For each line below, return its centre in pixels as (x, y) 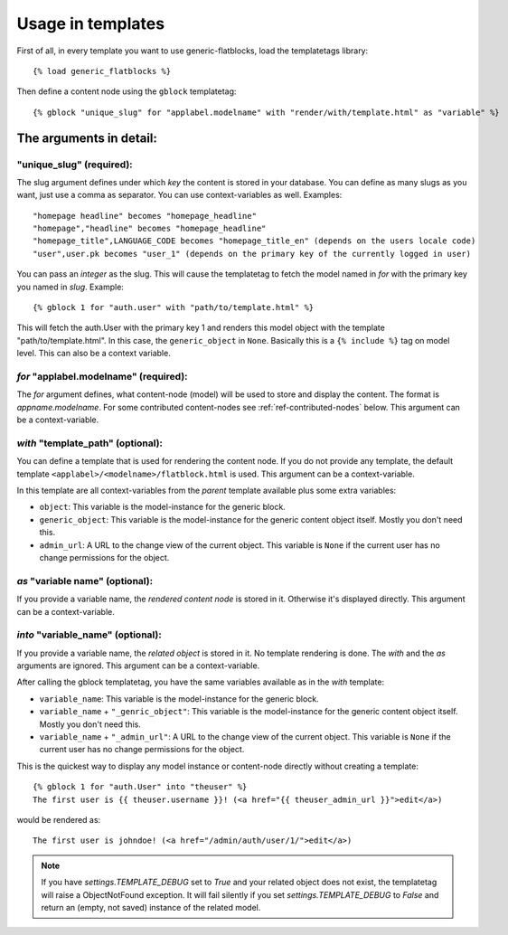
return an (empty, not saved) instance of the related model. (151, 907)
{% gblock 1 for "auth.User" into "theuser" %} (140, 787)
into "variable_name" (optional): (89, 635)
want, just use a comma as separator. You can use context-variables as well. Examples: (179, 195)
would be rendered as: (59, 819)
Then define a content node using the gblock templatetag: (127, 91)
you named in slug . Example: (70, 287)
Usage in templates (91, 24)
